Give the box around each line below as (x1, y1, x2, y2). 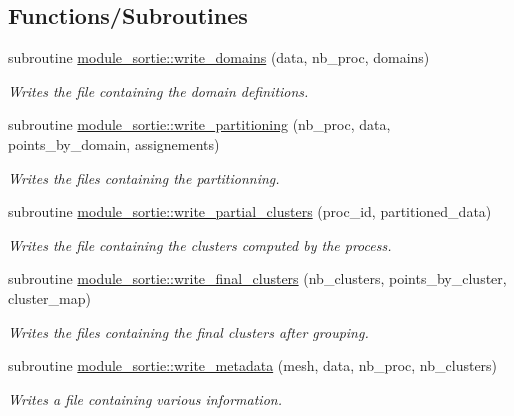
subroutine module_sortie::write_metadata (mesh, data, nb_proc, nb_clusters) (8, 355, 498, 376)
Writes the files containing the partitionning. (8, 167, 280, 188)
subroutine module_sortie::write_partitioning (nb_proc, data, (8, 114, 391, 135)
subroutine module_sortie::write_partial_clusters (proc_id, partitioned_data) (8, 201, 492, 222)
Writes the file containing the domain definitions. (8, 80, 309, 101)
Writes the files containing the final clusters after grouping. (8, 321, 369, 342)
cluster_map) (8, 287, 91, 308)
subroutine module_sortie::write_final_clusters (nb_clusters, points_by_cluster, (8, 268, 507, 289)
